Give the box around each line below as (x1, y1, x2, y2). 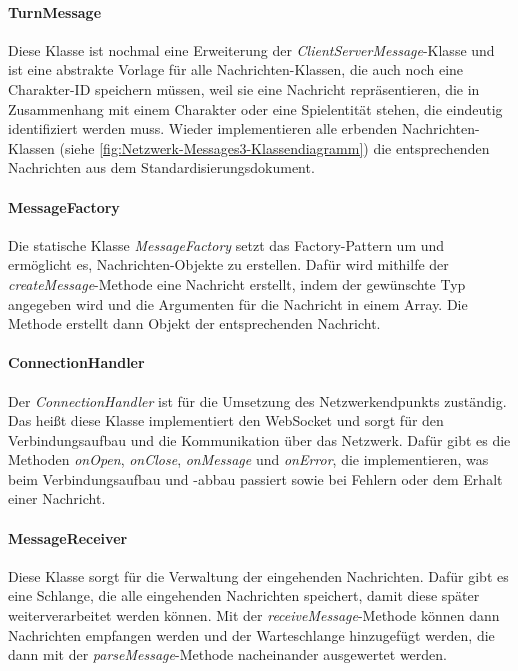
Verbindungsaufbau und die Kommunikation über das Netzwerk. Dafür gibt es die (8, 429, 511, 450)
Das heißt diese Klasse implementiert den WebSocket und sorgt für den (8, 410, 444, 431)
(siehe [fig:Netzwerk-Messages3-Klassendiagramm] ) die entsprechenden (59, 137, 490, 158)
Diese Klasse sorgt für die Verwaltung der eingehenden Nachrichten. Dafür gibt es (8, 565, 509, 586)
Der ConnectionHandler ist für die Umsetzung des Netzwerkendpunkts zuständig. (8, 390, 507, 411)
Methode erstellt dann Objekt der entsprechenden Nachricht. (8, 313, 381, 334)
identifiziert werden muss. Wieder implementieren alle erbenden (8, 118, 398, 139)
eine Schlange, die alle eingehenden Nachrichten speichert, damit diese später (8, 585, 480, 606)
